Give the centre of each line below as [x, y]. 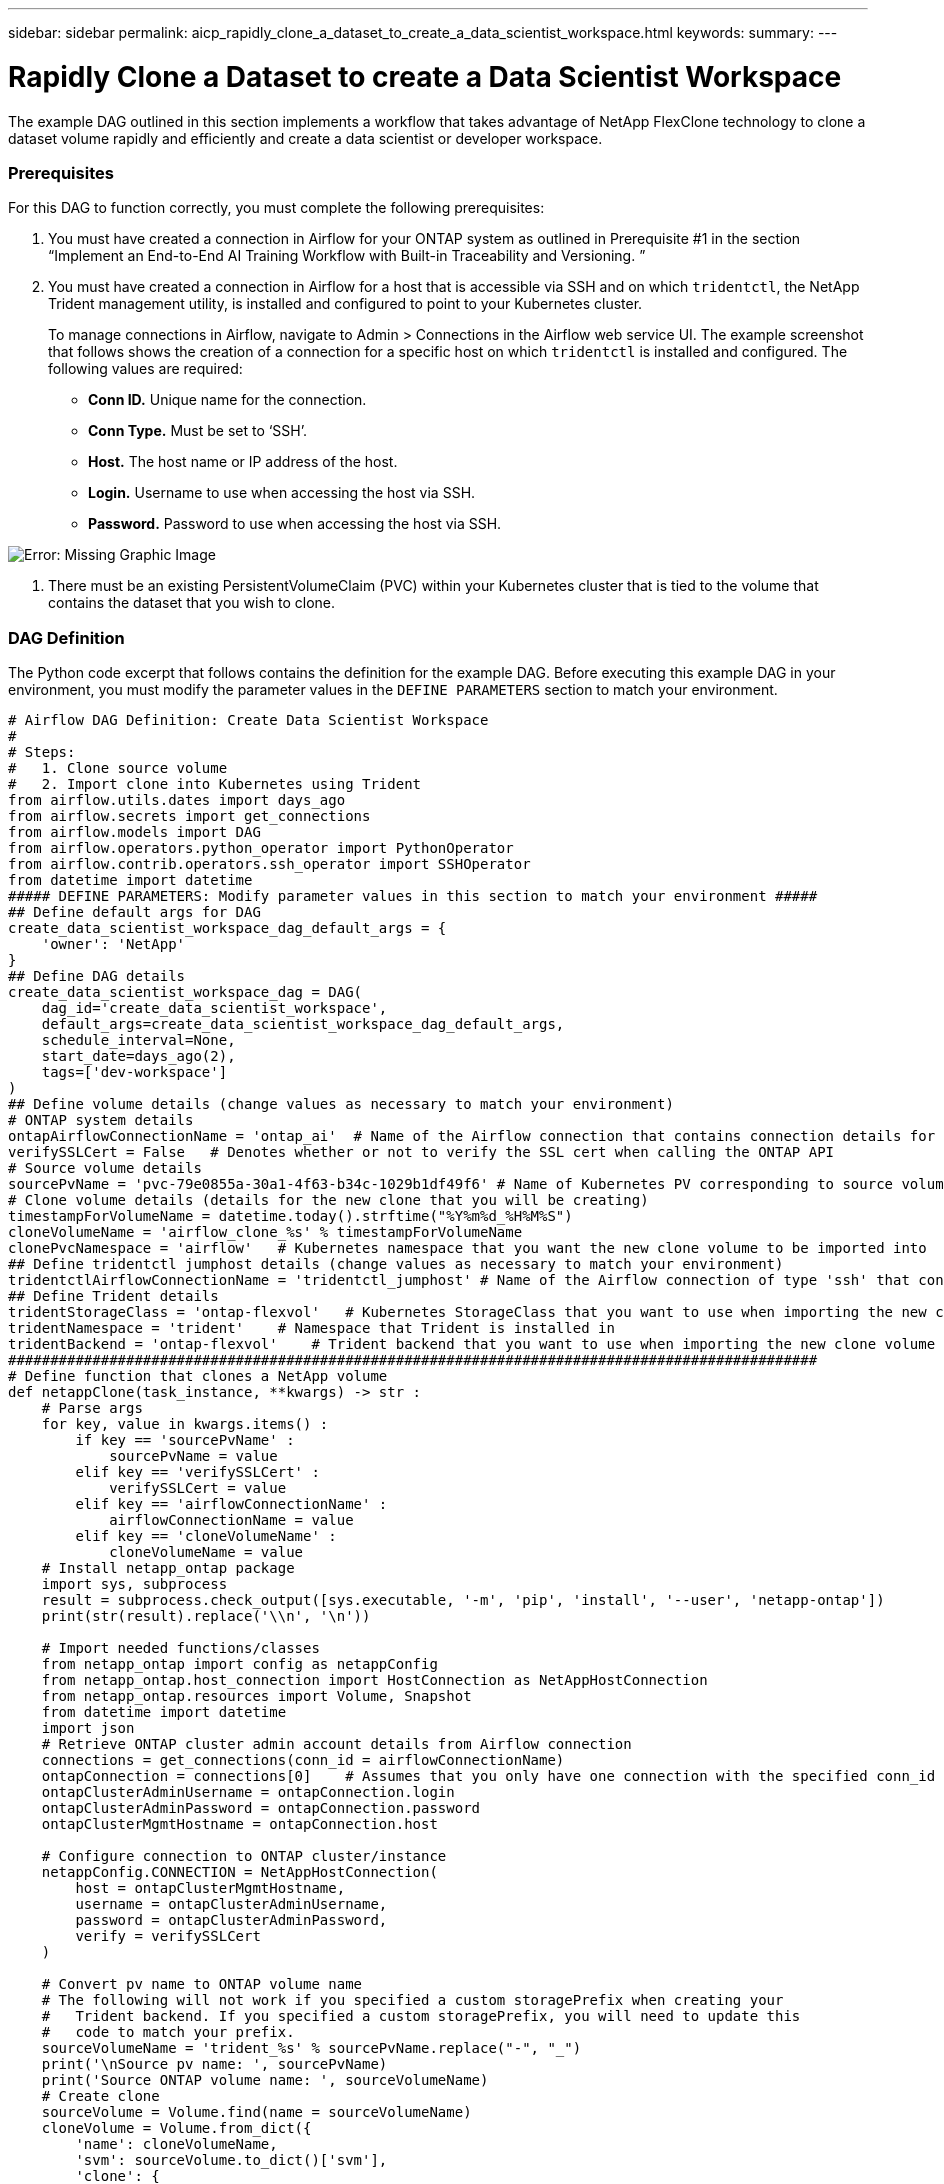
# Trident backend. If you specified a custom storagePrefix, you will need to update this [421, 2016]
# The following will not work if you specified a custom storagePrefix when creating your [412, 2000]
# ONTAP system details [101, 1120]
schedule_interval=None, [138, 1040]
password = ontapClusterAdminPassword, [231, 1920]
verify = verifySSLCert [168, 1936]
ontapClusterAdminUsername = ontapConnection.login [248, 1792]
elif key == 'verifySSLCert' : [197, 1472]
